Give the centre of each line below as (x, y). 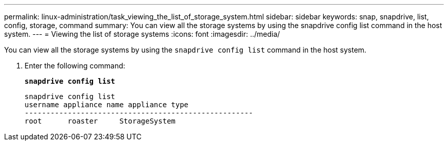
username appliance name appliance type (107, 105)
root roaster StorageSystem (100, 121)
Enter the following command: (75, 66)
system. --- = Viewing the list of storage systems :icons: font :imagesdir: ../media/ (142, 34)
